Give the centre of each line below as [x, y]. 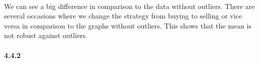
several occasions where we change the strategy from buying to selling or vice [123, 16]
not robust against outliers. [46, 35]
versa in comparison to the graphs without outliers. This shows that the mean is [128, 25]
